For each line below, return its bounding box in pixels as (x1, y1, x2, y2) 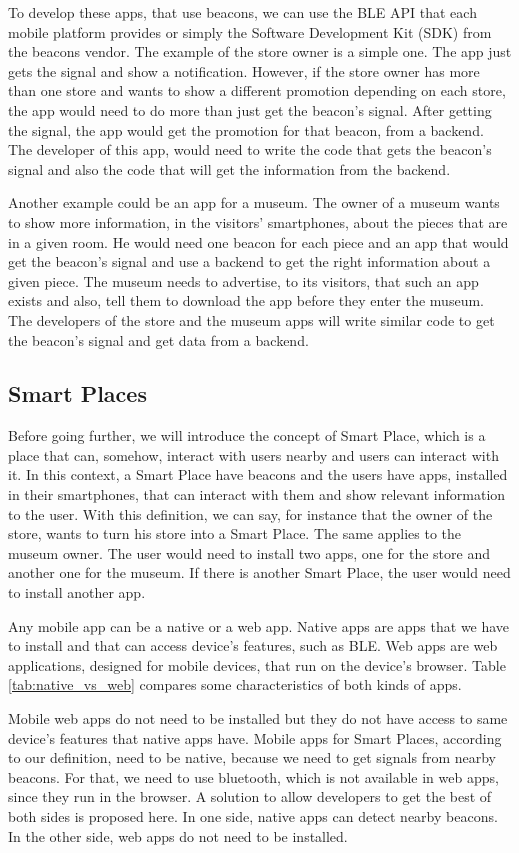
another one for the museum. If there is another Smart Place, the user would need (8, 562, 511, 583)
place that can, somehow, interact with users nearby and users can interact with (8, 444, 499, 465)
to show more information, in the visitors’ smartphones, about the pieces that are (8, 211, 508, 232)
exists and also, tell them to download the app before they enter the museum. (8, 290, 484, 311)
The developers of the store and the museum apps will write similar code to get (8, 309, 495, 330)
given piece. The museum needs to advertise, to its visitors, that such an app (8, 270, 479, 291)
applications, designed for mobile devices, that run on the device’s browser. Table (8, 654, 506, 675)
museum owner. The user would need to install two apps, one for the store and (8, 542, 490, 563)
